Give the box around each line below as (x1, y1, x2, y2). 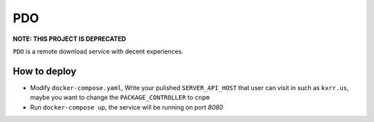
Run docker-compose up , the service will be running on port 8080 (30, 103, 224, 111)
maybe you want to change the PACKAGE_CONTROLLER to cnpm (30, 94, 210, 102)
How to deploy (12, 65, 77, 77)
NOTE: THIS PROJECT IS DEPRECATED (12, 35, 126, 43)
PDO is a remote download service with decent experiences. (12, 47, 184, 55)
